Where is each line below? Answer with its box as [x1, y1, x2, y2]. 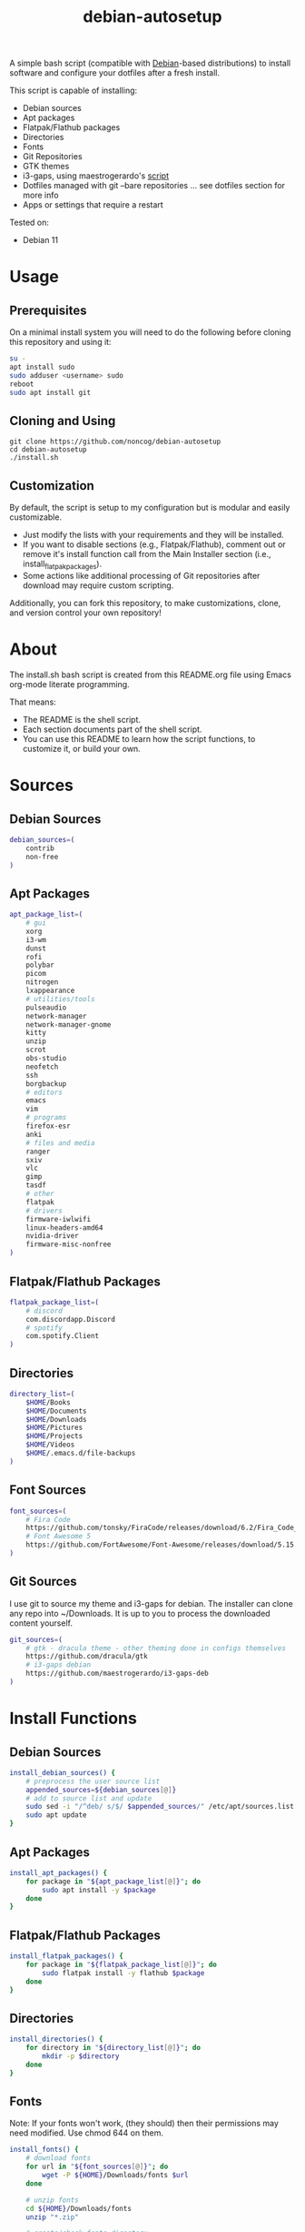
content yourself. [9, 1618, 73, 1628]
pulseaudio [25, 1003, 67, 1012]
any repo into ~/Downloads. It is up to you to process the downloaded [9, 1608, 271, 1618]
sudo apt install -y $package [42, 1885, 156, 1894]
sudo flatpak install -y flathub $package [42, 1968, 205, 1977]
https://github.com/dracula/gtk [25, 1652, 148, 1661]
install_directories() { [9, 2034, 103, 2044]
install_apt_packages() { [9, 1868, 107, 1877]
